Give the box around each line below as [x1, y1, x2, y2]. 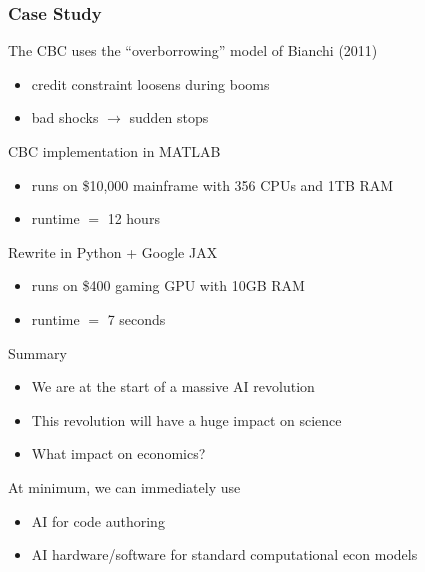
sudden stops [129, 107, 209, 128]
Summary [8, 342, 67, 363]
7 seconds [107, 308, 166, 329]
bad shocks [31, 107, 99, 128]
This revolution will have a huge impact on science [31, 409, 342, 430]
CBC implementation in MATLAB [8, 141, 221, 161]
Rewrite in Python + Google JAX [8, 241, 218, 262]
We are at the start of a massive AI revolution [31, 376, 315, 397]
